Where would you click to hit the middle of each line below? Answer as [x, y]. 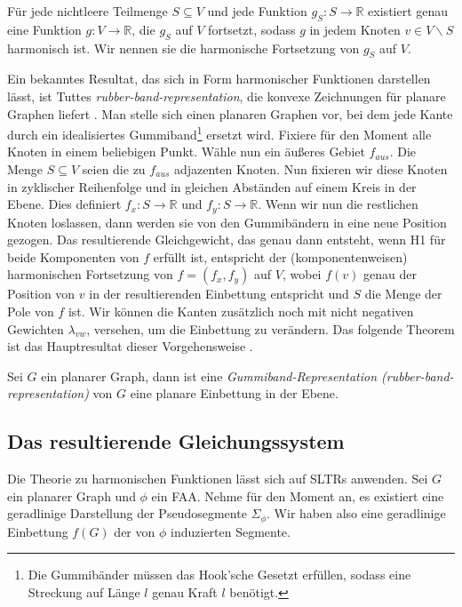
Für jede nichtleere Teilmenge [88, 11]
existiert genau [408, 11]
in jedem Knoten [355, 29]
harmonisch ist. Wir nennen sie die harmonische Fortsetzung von [183, 48]
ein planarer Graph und [72, 495]
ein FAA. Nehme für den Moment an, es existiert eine [298, 495]
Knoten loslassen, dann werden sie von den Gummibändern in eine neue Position [227, 222]
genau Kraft [185, 592]
